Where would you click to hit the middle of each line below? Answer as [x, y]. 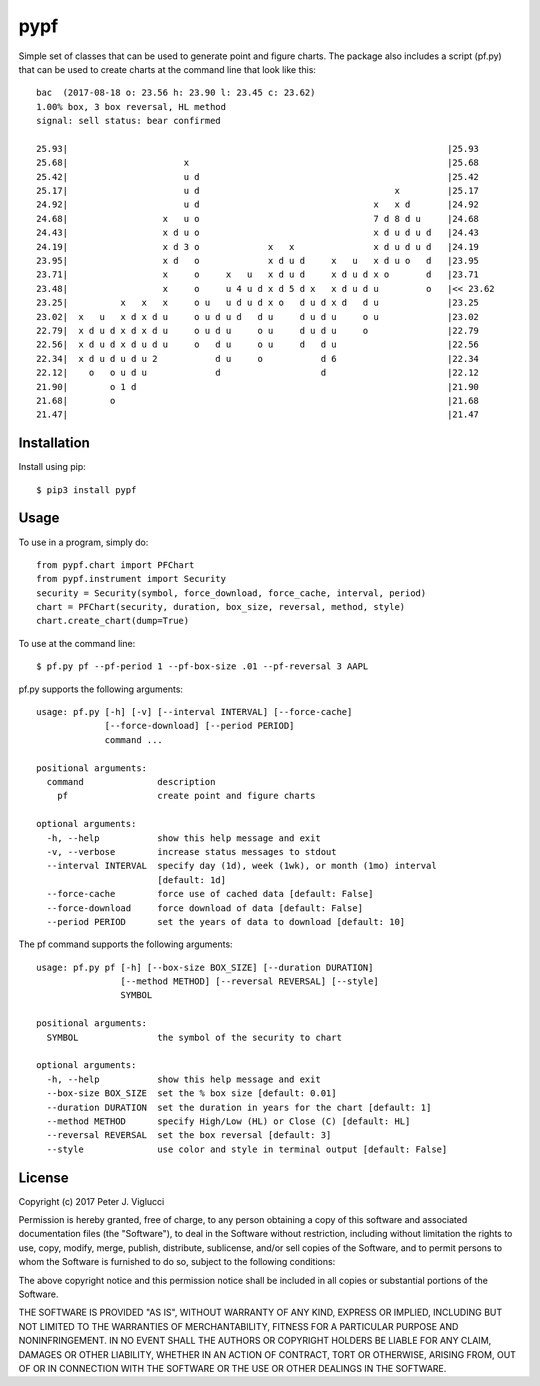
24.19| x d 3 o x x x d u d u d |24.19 [258, 246]
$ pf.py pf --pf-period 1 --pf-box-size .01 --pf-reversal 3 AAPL [202, 666]
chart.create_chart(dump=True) [113, 621]
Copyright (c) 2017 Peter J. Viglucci [91, 1201]
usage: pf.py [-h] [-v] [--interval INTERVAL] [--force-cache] [194, 712]
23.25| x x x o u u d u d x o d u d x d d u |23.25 [258, 303]
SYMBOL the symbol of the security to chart [194, 1037]
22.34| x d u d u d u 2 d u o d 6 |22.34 [258, 358]
